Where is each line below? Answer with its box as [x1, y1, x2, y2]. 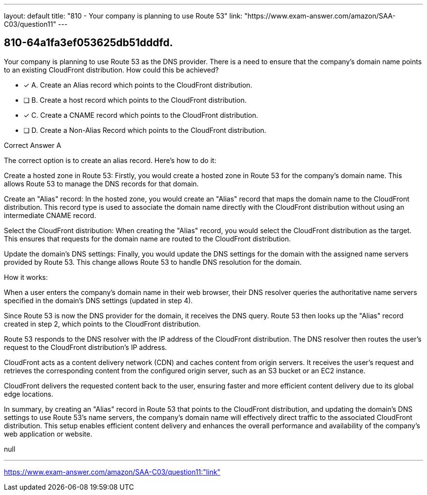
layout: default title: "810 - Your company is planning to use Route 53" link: [4, 12, 243, 20]
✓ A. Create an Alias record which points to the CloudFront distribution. [23, 80, 252, 89]
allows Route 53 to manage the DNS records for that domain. [4, 179, 199, 188]
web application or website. [4, 429, 93, 438]
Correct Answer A [4, 141, 61, 149]
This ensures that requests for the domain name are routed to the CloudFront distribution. [4, 234, 291, 243]
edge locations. [4, 389, 54, 398]
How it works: [4, 273, 48, 281]
